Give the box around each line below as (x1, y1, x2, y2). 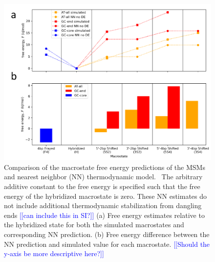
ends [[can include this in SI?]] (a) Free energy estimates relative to (4, 210, 205, 220)
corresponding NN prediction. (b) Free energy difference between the (4, 229, 210, 239)
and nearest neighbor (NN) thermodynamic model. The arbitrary (4, 171, 203, 182)
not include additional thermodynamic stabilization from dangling (4, 200, 202, 211)
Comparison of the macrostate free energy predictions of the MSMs (4, 162, 205, 172)
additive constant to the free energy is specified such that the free (4, 181, 200, 191)
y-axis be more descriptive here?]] (4, 248, 104, 259)
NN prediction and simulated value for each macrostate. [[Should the (4, 238, 210, 249)
